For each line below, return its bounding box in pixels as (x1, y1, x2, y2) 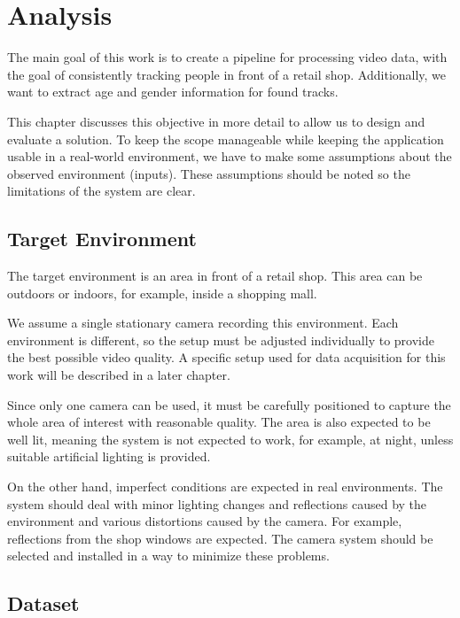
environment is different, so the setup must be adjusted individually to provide (7, 330, 434, 349)
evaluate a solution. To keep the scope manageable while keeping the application (7, 129, 444, 148)
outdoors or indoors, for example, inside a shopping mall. (7, 283, 317, 302)
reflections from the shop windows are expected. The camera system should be (7, 529, 433, 547)
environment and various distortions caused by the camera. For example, (7, 512, 402, 530)
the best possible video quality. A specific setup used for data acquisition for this (7, 348, 446, 367)
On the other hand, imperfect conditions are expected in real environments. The (7, 477, 443, 496)
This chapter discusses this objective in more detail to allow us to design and (7, 112, 425, 130)
